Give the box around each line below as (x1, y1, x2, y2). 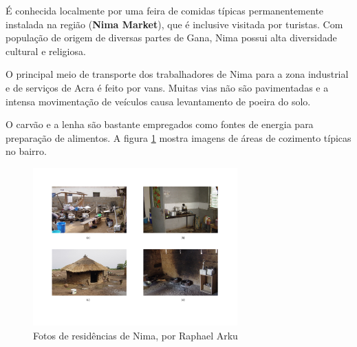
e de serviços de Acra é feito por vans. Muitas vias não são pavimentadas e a (6, 80, 329, 94)
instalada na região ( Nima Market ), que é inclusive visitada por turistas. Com (6, 17, 343, 31)
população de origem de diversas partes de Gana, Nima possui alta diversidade (6, 30, 337, 45)
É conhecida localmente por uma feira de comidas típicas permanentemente (6, 3, 324, 17)
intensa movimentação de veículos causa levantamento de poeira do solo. (6, 94, 311, 108)
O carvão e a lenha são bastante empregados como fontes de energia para (6, 117, 314, 132)
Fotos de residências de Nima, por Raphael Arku (33, 328, 238, 342)
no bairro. (6, 144, 47, 158)
